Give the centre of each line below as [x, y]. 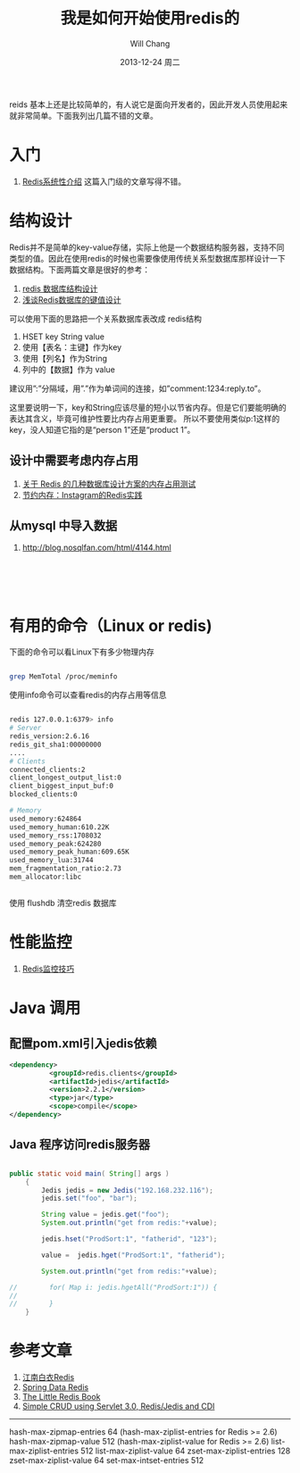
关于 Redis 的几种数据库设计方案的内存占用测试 [109, 484]
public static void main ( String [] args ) [89, 1173]
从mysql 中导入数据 [63, 526]
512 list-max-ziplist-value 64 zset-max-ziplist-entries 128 [185, 1451]
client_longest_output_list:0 [66, 778]
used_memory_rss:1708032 [55, 836]
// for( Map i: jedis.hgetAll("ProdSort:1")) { [113, 1287]
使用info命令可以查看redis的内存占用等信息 [88, 695]
